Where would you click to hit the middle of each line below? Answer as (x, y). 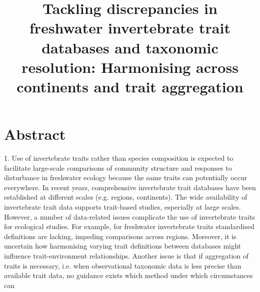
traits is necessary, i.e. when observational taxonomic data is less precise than (123, 265)
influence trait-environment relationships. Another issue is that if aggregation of (126, 256)
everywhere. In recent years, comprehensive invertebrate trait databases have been (130, 187)
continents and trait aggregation (130, 86)
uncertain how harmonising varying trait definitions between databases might (122, 246)
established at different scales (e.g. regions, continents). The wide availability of (126, 197)
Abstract (35, 134)
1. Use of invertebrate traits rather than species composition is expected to (119, 158)
